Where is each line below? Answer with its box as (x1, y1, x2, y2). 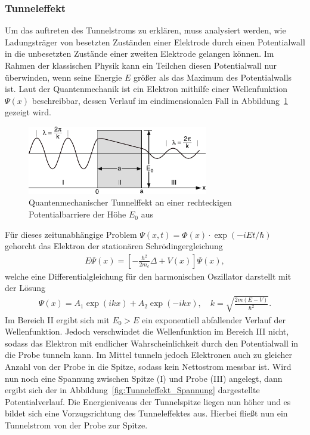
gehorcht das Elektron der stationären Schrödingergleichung (5, 240, 223, 252)
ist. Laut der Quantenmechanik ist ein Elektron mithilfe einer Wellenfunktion (5, 82, 287, 95)
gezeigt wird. (5, 106, 51, 118)
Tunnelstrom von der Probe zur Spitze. (5, 419, 148, 431)
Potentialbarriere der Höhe (29, 208, 126, 220)
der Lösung (5, 281, 45, 294)
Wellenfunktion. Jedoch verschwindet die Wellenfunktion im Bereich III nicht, (5, 325, 289, 338)
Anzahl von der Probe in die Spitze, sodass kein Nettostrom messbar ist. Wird (5, 360, 292, 373)
